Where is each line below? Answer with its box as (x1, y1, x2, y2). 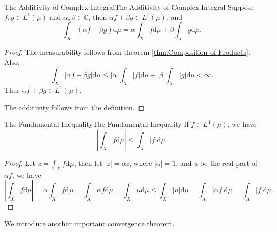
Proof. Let (4, 157, 36, 168)
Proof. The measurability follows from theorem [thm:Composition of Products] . (4, 46, 250, 57)
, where (129, 157, 152, 168)
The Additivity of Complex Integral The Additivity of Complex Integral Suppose (4, 2, 254, 12)
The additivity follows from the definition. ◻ (4, 102, 145, 112)
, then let (74, 157, 102, 168)
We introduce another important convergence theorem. (4, 218, 175, 228)
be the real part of (200, 157, 257, 168)
